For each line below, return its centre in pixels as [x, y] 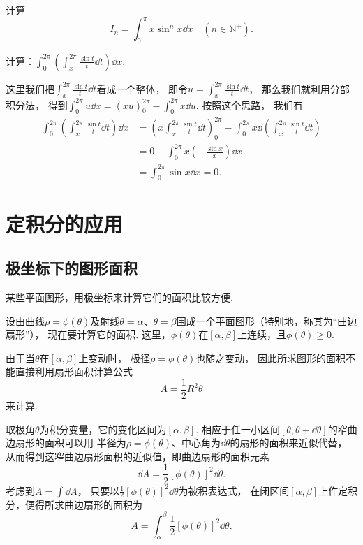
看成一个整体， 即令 [142, 88]
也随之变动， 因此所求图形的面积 [271, 357]
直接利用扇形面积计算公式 [74, 371]
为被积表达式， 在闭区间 [234, 490]
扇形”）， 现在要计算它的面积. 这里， [88, 334]
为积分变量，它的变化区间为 [103, 429]
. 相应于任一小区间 [238, 429]
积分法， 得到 [37, 104]
